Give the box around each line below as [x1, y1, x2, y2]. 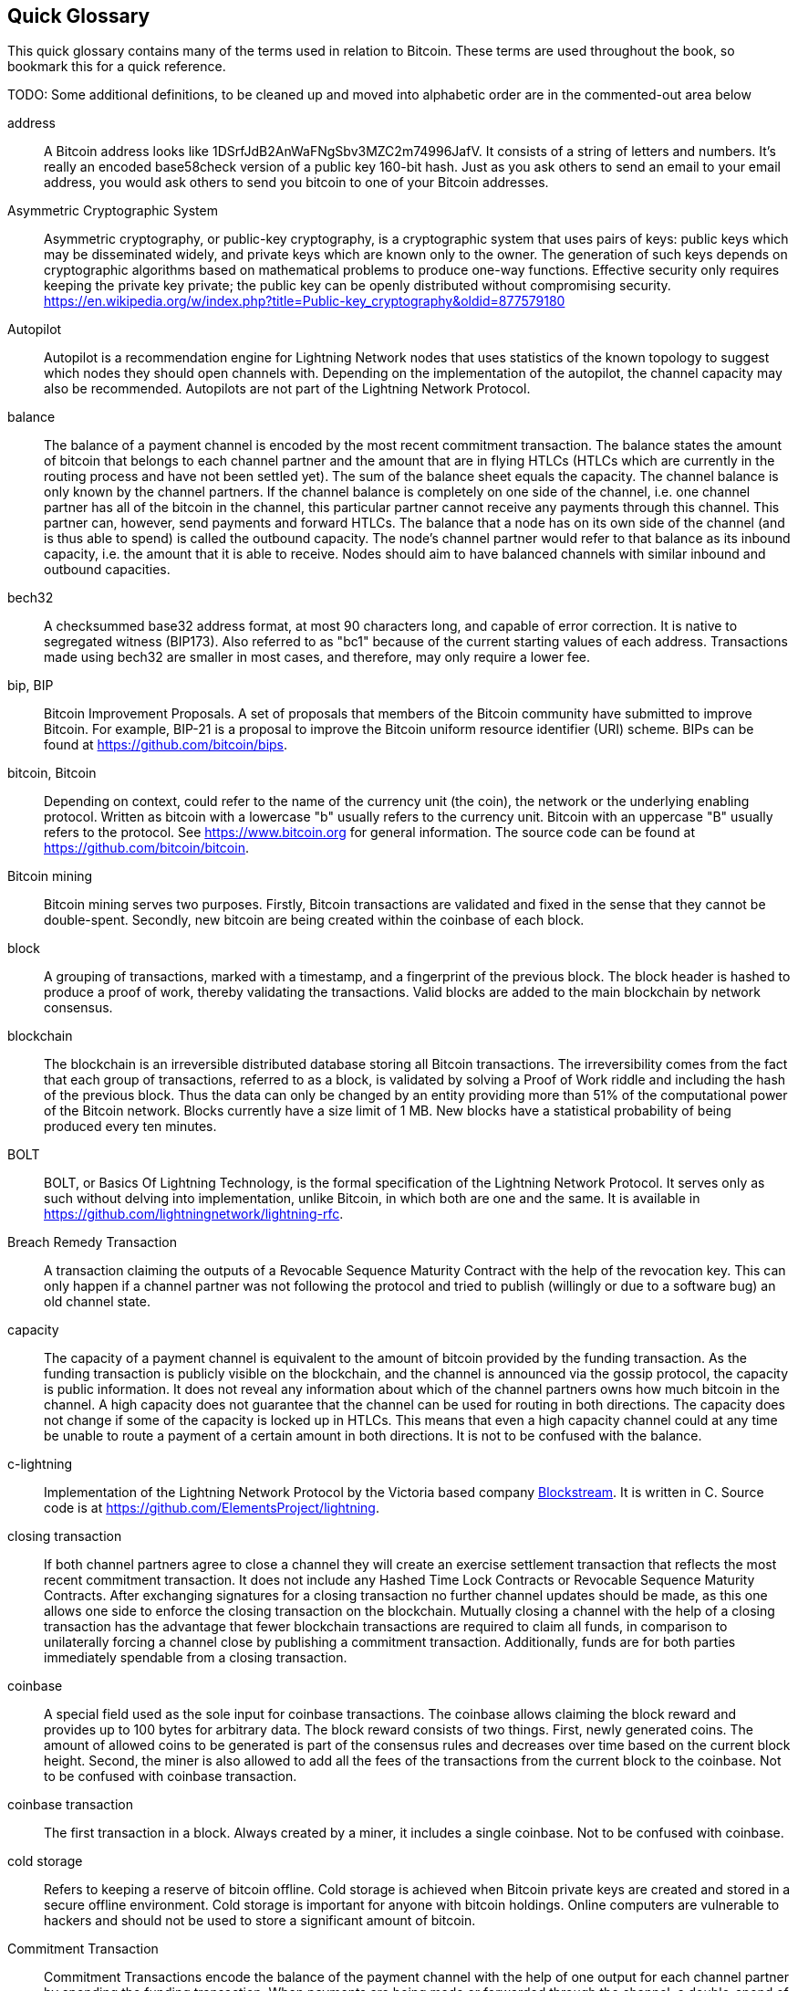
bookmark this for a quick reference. [7, 58, 226, 75]
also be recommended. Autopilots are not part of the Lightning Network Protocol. [44, 381, 531, 397]
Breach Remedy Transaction [7, 1234, 177, 1251]
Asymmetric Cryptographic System [7, 203, 218, 219]
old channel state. [44, 1294, 151, 1310]
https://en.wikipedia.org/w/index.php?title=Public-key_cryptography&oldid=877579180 [44, 293, 565, 309]
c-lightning [7, 1456, 73, 1472]
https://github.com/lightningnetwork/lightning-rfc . [44, 1206, 344, 1222]
